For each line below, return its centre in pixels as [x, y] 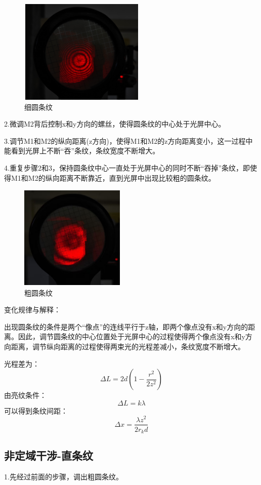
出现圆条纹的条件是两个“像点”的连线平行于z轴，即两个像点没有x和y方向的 [126, 326]
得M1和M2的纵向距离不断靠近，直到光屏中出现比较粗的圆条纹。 [110, 177]
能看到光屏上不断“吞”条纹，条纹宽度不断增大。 [82, 151]
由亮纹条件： [25, 395]
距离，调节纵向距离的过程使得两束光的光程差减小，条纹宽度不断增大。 [128, 347]
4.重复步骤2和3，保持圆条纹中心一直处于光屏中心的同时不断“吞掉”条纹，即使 [131, 167]
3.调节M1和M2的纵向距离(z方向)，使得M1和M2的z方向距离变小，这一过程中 [128, 140]
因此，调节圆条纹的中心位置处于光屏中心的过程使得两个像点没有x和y [132, 336]
